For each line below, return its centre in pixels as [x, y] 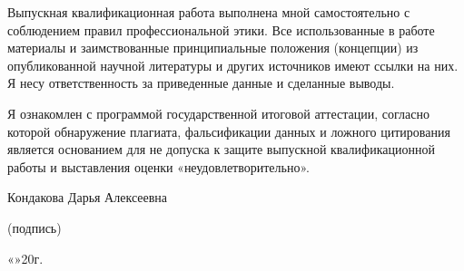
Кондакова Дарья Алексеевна [88, 197]
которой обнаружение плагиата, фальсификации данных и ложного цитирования [229, 131]
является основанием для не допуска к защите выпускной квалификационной [221, 149]
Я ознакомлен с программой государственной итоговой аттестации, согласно [218, 113]
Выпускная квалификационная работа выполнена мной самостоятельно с [209, 12]
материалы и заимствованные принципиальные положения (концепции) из [213, 48]
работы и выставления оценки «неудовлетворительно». [158, 166]
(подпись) [35, 227]
